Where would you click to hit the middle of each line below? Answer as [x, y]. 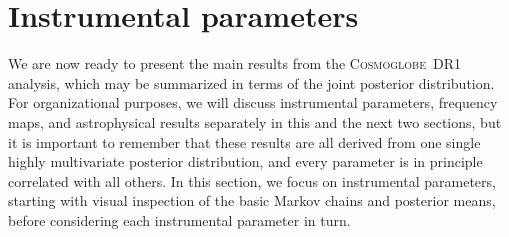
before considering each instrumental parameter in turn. [179, 219]
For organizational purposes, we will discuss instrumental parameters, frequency [253, 102]
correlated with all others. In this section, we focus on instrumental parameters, [252, 180]
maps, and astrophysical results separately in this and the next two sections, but [255, 121]
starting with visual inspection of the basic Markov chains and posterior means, [252, 200]
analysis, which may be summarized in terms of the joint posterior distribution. [251, 82]
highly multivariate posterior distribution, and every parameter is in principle [245, 161]
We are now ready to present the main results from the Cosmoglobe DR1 [235, 63]
